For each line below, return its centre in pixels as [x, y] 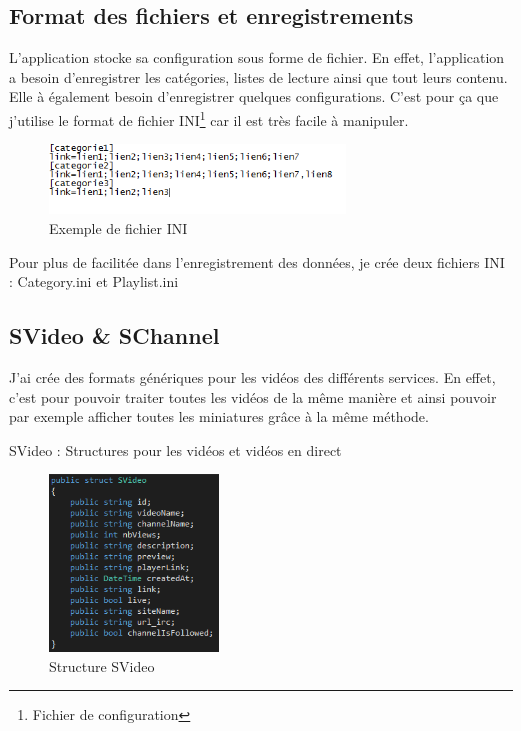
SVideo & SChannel [114, 335]
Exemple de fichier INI [118, 227]
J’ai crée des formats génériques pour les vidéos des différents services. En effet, [252, 376]
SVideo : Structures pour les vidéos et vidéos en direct [175, 449]
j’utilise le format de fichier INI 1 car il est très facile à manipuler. [209, 118]
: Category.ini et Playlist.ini [94, 281]
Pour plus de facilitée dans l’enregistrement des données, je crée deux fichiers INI [257, 261]
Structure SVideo [102, 665]
